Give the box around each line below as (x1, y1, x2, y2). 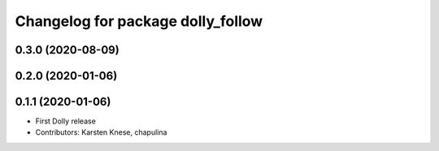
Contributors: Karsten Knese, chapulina (35, 127, 167, 137)
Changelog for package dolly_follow (15, 12, 263, 30)
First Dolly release (35, 116, 97, 126)
